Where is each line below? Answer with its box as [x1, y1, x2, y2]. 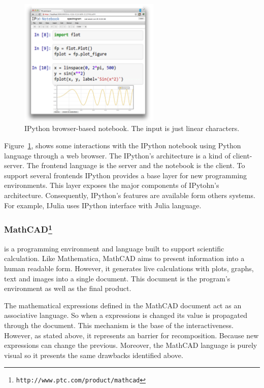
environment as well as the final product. [4, 283, 131, 294]
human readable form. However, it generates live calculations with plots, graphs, [4, 263, 254, 273]
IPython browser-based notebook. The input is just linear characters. [24, 123, 240, 134]
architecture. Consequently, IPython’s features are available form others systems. [4, 189, 255, 200]
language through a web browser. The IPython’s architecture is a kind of [4, 150, 230, 160]
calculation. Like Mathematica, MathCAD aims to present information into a [4, 253, 245, 264]
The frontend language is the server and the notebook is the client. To [26, 160, 245, 171]
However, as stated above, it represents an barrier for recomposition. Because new [4, 330, 259, 340]
